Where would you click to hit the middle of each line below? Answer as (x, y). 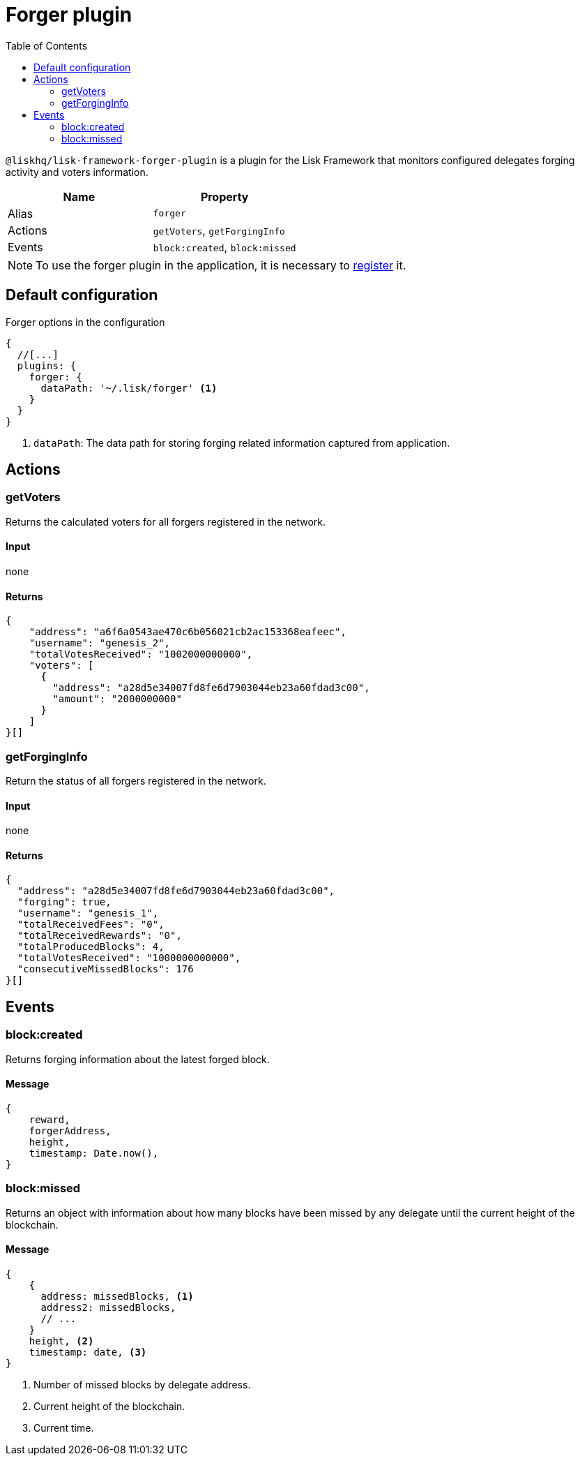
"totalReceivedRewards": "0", (99, 936)
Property (224, 196)
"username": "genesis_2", (100, 643)
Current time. (64, 1427)
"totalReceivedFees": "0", (91, 925)
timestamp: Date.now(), (94, 1153)
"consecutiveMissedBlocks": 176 (105, 969)
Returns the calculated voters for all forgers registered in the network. (166, 521)
